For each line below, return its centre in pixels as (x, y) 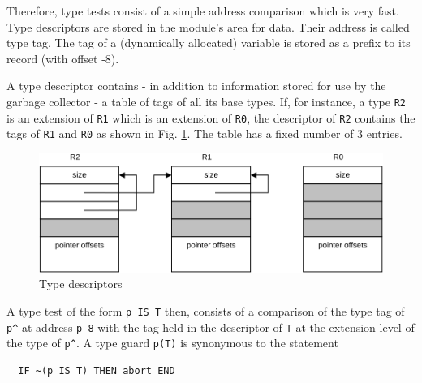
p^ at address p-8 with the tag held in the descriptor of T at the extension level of (211, 327)
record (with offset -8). (63, 58)
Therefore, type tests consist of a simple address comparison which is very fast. (203, 11)
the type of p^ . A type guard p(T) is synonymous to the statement (172, 343)
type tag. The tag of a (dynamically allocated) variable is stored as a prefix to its (209, 43)
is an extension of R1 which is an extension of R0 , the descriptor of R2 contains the (211, 117)
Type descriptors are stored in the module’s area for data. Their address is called (208, 26)
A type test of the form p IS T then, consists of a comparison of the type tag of (206, 311)
